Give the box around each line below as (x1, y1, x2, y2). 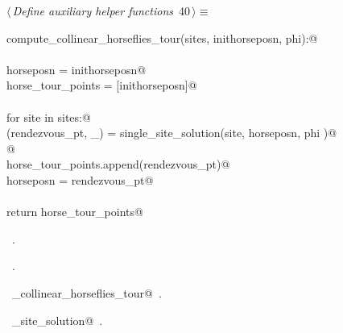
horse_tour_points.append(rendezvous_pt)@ (6, 156, 230, 173)
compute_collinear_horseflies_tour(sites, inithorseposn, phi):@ (6, 29, 318, 46)
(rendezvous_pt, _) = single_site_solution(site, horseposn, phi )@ (6, 124, 337, 141)
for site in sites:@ (6, 108, 91, 125)
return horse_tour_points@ (6, 203, 143, 220)
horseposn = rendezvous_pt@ (6, 171, 154, 188)
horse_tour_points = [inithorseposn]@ (6, 77, 197, 94)
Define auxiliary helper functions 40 (12, 2, 191, 19)
